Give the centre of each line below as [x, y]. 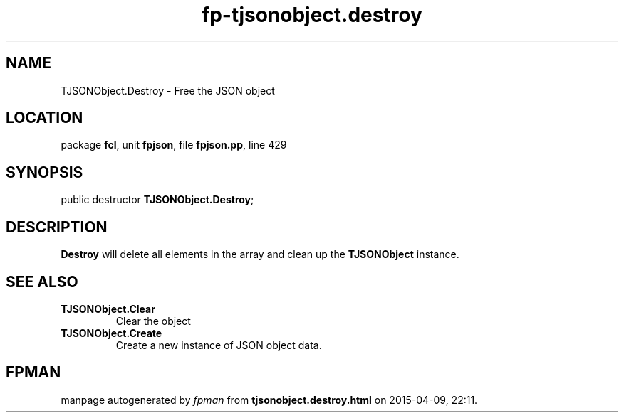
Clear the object [153, 321]
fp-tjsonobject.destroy [312, 15]
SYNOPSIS [45, 172]
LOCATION [45, 118]
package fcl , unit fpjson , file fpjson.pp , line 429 [174, 145]
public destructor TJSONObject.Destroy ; [157, 200]
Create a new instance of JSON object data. [219, 345]
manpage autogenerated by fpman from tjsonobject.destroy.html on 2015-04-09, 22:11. [269, 400]
